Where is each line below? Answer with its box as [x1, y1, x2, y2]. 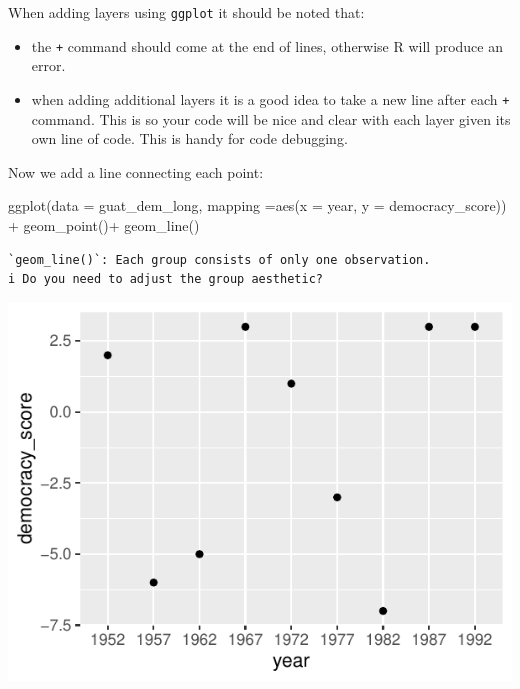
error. [31, 55, 66, 76]
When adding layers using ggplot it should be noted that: [8, 2, 365, 22]
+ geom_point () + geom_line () [8, 214, 200, 235]
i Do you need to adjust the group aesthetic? [8, 272, 323, 287]
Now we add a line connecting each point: [8, 161, 264, 182]
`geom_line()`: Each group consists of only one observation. [8, 252, 431, 267]
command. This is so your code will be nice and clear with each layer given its [31, 108, 511, 129]
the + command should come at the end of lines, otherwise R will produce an [31, 35, 503, 56]
